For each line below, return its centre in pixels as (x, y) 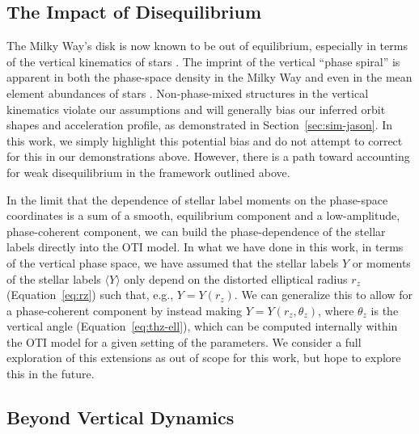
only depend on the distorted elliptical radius (236, 278)
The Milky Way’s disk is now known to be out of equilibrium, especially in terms (207, 46)
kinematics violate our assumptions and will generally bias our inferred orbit (196, 109)
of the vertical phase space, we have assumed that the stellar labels (173, 262)
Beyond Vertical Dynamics (121, 417)
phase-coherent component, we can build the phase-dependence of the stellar (196, 231)
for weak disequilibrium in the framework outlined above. (148, 172)
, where (336, 310)
